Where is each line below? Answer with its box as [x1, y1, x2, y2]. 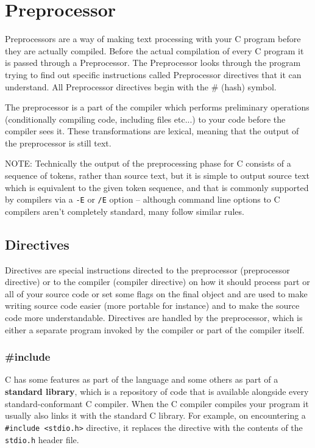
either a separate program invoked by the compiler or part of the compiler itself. [5, 323, 305, 336]
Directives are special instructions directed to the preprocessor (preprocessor [5, 263, 290, 276]
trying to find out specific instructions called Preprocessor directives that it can [5, 68, 302, 81]
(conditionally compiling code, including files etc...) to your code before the [5, 112, 286, 125]
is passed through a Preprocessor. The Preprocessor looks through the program [5, 56, 301, 69]
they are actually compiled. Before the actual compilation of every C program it [5, 44, 304, 57]
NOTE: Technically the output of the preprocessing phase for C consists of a [5, 157, 291, 170]
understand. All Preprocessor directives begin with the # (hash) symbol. [5, 80, 277, 93]
